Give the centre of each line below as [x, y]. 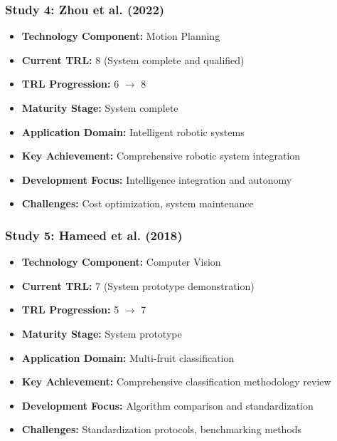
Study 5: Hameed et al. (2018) [94, 235]
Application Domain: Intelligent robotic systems [133, 131]
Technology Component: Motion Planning [121, 36]
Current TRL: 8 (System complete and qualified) [133, 59]
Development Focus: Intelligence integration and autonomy [157, 179]
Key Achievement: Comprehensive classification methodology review [176, 382]
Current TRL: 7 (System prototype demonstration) [138, 285]
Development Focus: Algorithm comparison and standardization [167, 405]
